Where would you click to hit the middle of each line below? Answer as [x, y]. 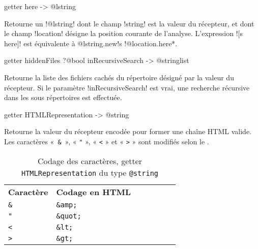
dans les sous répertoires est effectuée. [63, 97]
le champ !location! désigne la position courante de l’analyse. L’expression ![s [123, 33]
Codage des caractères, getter [90, 161]
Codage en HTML [94, 192]
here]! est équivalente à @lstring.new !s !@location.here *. [91, 43]
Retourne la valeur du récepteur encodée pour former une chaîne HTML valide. [128, 131]
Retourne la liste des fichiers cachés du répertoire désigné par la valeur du [119, 77]
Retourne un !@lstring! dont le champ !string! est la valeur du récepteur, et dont [129, 23]
